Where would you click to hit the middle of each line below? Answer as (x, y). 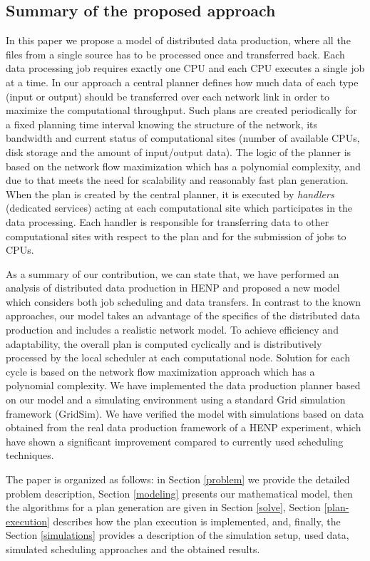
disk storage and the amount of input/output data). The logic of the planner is (179, 151)
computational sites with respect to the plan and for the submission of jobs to (176, 236)
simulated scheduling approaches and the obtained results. (133, 549)
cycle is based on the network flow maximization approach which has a (160, 371)
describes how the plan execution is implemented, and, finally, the (197, 521)
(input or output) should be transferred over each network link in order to (168, 96)
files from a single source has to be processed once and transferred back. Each (175, 54)
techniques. (30, 455)
